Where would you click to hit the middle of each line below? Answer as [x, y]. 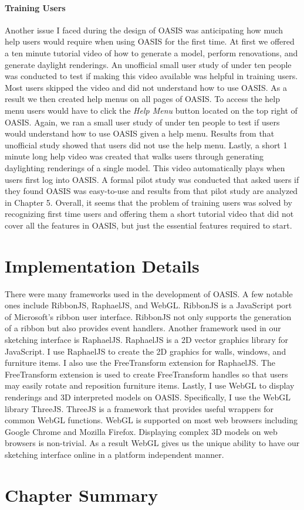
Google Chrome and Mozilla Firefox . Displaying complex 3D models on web [141, 431]
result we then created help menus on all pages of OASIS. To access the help [143, 99]
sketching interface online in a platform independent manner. [114, 454]
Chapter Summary [82, 494]
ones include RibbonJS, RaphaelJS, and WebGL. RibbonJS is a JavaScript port [148, 305]
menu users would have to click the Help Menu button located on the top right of [151, 110]
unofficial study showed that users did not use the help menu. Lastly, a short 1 [146, 144]
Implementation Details [102, 265]
